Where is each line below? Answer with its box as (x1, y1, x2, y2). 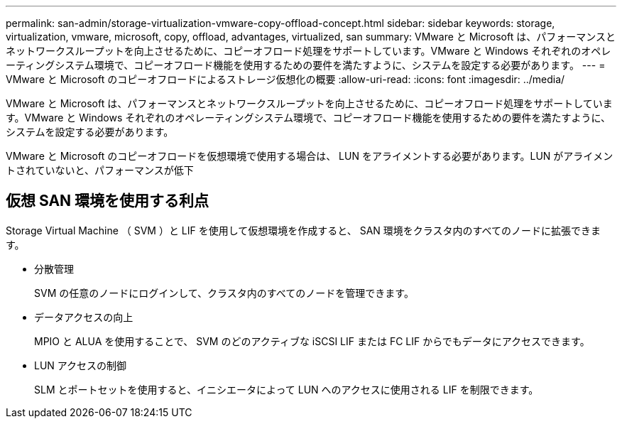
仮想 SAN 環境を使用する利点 (6, 192, 209, 210)
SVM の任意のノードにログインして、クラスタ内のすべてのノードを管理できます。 (34, 286, 414, 299)
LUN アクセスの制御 (34, 359, 127, 371)
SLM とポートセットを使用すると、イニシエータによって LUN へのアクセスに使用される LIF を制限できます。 (34, 383, 539, 396)
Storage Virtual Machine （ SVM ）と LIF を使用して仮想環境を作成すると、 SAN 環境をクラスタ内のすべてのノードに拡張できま (6, 224, 601, 237)
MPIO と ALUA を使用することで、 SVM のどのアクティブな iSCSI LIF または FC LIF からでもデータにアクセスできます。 (34, 335, 590, 347)
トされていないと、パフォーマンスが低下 (6, 164, 194, 176)
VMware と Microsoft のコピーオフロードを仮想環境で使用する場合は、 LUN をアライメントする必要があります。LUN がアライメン (6, 150, 613, 162)
